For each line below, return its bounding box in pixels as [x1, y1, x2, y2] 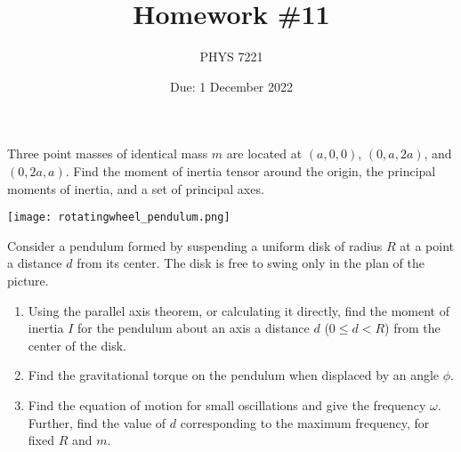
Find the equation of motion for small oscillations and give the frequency [28, 395, 426, 414]
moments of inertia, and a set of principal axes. [7, 179, 264, 198]
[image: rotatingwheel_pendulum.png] [7, 211, 230, 224]
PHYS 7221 [199, 47, 263, 66]
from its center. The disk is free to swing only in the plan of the [77, 254, 425, 272]
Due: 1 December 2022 [169, 77, 294, 95]
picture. [7, 270, 49, 289]
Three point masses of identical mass [7, 144, 208, 163]
